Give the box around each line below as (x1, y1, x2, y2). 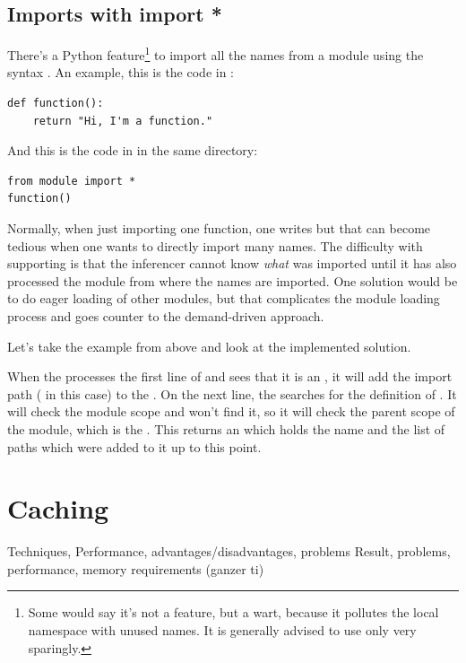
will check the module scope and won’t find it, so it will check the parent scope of (7, 402, 455, 421)
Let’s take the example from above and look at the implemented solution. (7, 336, 411, 355)
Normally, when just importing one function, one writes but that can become (7, 219, 431, 238)
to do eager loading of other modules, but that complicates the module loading (7, 289, 440, 308)
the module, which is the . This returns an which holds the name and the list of (7, 419, 445, 438)
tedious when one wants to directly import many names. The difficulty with (7, 236, 423, 255)
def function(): (7, 97, 104, 110)
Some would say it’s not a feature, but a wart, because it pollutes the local (28, 603, 439, 622)
